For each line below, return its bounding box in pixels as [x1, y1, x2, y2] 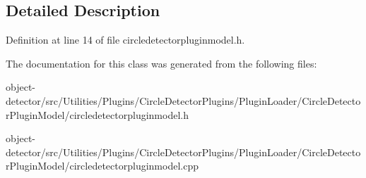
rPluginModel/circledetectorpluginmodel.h [6, 107, 189, 122]
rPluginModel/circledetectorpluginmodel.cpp [6, 158, 199, 173]
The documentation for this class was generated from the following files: [6, 56, 317, 70]
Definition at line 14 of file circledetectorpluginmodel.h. [6, 32, 245, 47]
